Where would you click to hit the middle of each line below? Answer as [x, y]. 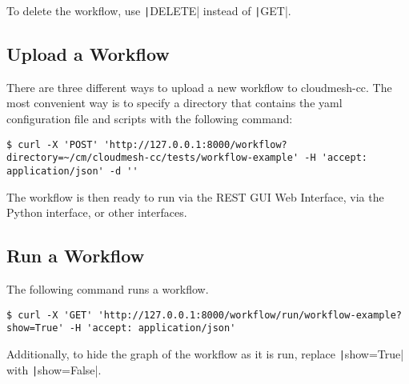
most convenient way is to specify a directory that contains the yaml [174, 103]
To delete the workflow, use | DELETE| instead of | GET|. [149, 10]
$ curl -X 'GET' [50, 315]
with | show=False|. [54, 369]
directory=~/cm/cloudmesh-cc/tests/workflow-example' [153, 158]
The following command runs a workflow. [108, 289]
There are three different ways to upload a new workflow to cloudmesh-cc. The [199, 87]
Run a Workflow [76, 256]
